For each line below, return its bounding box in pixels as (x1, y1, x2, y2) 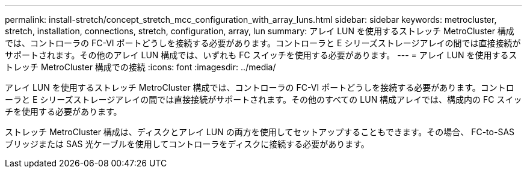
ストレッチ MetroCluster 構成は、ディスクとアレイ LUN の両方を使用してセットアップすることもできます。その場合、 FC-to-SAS (5, 127, 515, 137)
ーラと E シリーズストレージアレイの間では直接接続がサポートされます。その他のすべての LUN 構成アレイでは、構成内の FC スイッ (5, 94, 522, 105)
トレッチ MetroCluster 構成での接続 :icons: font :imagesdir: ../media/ (5, 62, 276, 72)
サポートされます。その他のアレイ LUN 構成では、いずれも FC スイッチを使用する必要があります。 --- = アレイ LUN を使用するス (5, 50, 517, 60)
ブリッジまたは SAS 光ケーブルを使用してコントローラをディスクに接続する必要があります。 (5, 139, 369, 149)
